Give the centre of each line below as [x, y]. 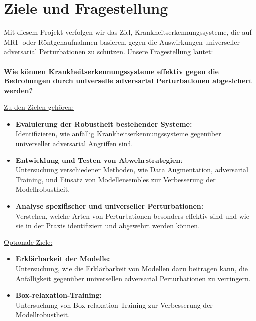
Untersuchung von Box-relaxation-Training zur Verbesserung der [114, 304]
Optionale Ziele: [28, 242]
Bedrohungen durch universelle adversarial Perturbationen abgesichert [128, 81]
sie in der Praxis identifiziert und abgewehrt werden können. [108, 225]
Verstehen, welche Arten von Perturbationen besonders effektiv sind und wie [132, 215]
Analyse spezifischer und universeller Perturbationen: [110, 206]
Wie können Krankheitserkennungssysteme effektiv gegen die [111, 71]
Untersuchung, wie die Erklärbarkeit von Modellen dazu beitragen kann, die [132, 268]
